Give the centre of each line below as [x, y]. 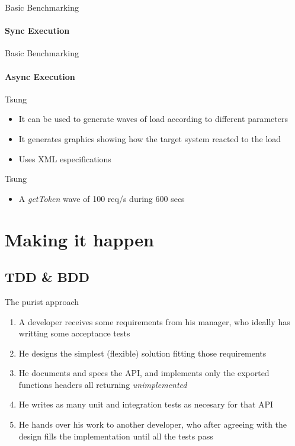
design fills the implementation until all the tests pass [116, 436]
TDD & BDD [47, 277]
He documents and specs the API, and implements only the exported [144, 373]
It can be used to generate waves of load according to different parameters [153, 119]
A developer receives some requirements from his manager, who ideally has [154, 321]
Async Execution [40, 76]
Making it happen [79, 239]
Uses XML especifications [65, 158]
